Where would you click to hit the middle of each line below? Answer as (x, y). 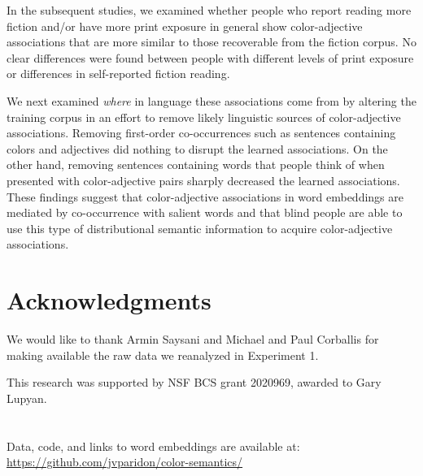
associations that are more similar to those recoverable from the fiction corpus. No (211, 42)
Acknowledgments (109, 300)
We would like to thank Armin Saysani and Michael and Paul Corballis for (193, 339)
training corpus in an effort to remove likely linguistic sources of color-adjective (204, 117)
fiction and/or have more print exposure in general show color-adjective (185, 26)
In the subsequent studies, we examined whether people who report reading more (209, 10)
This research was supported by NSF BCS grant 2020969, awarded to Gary (194, 382)
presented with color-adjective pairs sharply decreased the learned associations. (203, 180)
